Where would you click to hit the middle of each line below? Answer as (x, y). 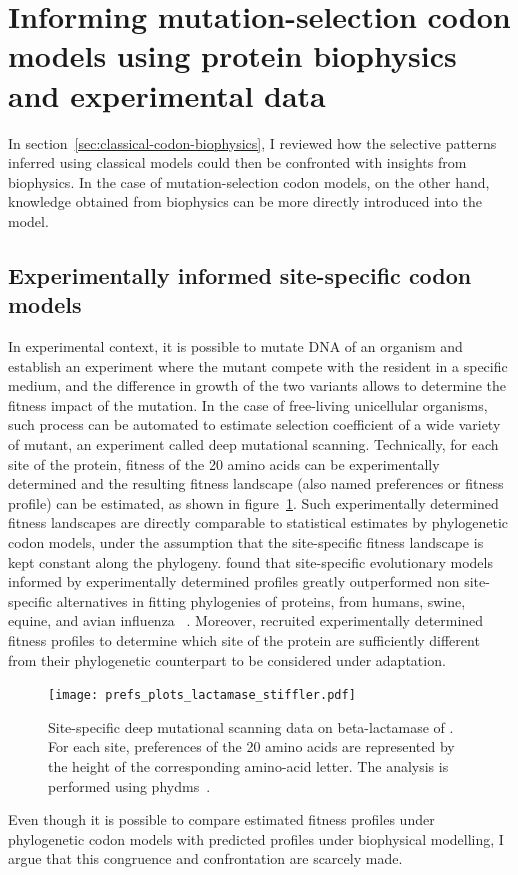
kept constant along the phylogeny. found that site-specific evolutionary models (250, 561)
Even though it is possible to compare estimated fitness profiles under (221, 819)
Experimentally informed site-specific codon (240, 274)
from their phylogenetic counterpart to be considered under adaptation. (227, 659)
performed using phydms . (129, 785)
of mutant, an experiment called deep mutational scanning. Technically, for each (253, 444)
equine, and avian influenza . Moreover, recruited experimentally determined (246, 620)
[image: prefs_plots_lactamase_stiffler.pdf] (202, 695)
